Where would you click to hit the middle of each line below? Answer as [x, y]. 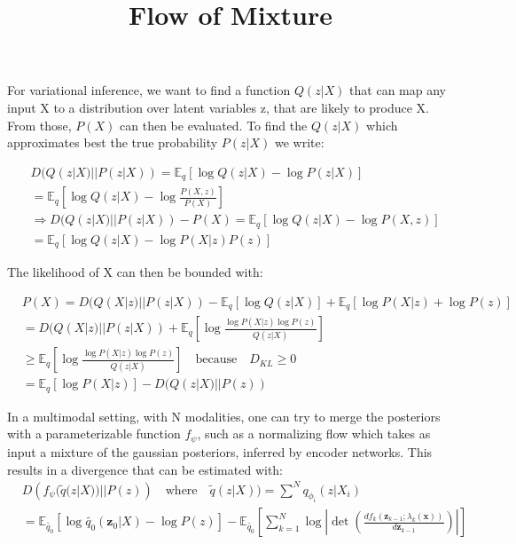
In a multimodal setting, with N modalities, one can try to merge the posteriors [224, 416]
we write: [299, 142]
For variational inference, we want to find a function [149, 90]
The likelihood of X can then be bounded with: [135, 272]
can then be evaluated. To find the [214, 125]
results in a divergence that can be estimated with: [145, 469]
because [216, 360]
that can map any [398, 90]
